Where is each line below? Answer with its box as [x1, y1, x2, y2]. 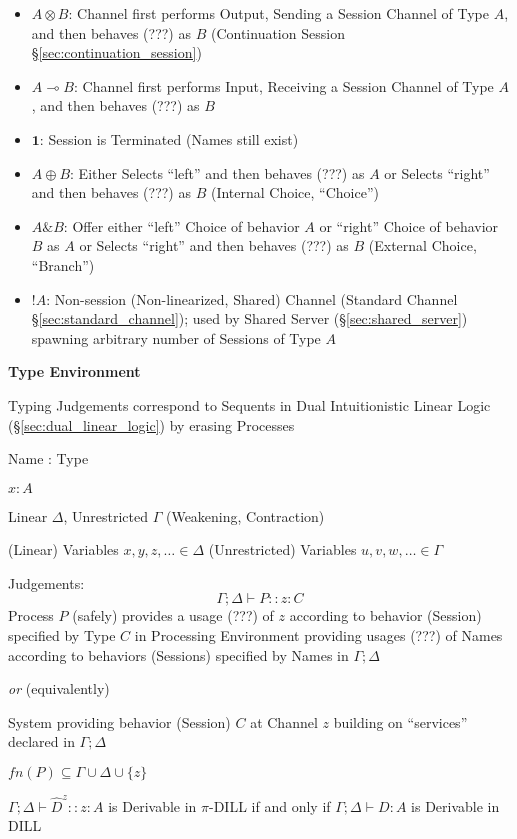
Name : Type [8, 448, 89, 469]
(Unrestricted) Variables [208, 539, 357, 560]
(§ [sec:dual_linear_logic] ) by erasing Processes [8, 414, 295, 435]
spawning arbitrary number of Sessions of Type [31, 327, 321, 348]
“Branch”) [31, 254, 95, 275]
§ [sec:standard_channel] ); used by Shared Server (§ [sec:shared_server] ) [31, 308, 468, 329]
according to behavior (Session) [289, 605, 482, 626]
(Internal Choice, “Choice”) [210, 182, 379, 203]
